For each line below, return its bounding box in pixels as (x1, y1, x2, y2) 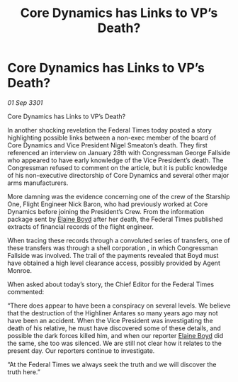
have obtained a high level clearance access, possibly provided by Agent (7, 259, 221, 267)
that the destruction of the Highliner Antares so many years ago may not (7, 308, 218, 317)
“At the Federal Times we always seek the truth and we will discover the (7, 360, 217, 369)
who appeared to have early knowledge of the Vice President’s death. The (7, 156, 224, 164)
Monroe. (7, 266, 32, 274)
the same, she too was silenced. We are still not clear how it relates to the (7, 339, 222, 347)
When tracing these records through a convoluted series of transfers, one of (7, 236, 230, 245)
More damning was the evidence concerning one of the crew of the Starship (7, 192, 230, 201)
